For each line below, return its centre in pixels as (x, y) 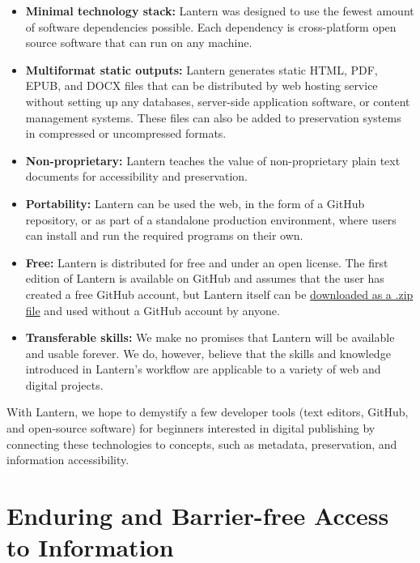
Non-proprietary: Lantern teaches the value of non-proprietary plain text (213, 160)
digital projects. (64, 384)
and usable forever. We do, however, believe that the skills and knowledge (208, 353)
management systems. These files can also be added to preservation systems (213, 117)
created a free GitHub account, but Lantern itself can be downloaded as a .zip (219, 294)
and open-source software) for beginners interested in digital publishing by (191, 428)
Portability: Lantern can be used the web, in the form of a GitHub (195, 203)
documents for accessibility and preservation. (136, 176)
